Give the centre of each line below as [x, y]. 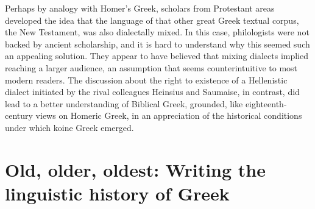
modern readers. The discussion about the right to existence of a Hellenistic [146, 80]
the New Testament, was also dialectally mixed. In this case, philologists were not [157, 32]
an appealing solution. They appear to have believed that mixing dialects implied [157, 56]
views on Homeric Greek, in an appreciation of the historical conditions [169, 115]
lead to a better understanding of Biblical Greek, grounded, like [124, 103]
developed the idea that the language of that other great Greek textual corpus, [152, 20]
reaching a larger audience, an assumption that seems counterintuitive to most [151, 67]
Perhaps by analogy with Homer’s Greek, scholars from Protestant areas [140, 8]
